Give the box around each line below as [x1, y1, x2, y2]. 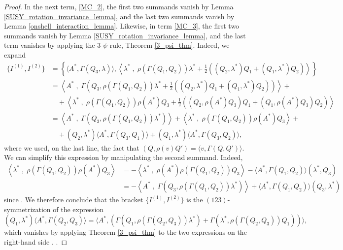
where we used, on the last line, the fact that [4, 142, 139, 153]
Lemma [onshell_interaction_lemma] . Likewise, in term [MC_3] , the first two [4, 21, 240, 31]
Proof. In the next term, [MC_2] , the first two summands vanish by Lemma [4, 1, 234, 11]
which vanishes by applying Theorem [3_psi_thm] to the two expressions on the [4, 227, 247, 237]
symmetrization [4, 204, 51, 214]
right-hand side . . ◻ [4, 236, 68, 247]
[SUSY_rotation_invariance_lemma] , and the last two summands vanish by [4, 11, 235, 21]
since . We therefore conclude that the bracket [4, 194, 143, 204]
